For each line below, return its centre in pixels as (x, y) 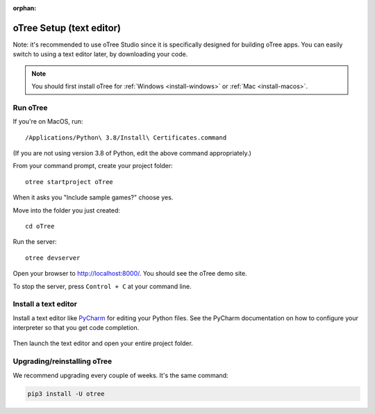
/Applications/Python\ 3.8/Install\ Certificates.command (126, 138)
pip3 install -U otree (66, 394)
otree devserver (53, 258)
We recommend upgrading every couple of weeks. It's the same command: (120, 375)
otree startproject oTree (69, 182)
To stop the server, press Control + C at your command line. (102, 286)
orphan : (25, 8)
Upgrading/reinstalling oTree (62, 361)
